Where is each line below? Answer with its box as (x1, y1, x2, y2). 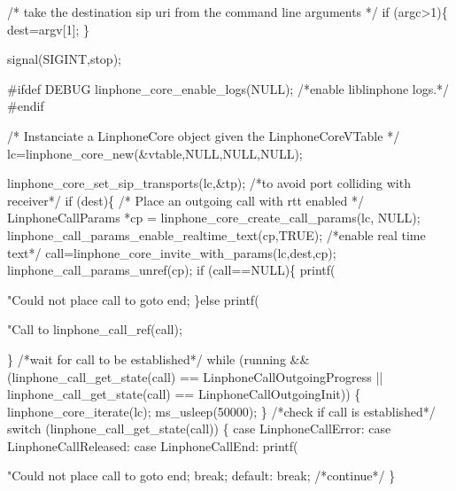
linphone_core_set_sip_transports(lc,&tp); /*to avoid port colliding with (7, 174, 411, 192)
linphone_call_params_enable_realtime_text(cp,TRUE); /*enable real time (7, 225, 426, 244)
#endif (7, 97, 44, 115)
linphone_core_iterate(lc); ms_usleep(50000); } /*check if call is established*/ (7, 401, 436, 420)
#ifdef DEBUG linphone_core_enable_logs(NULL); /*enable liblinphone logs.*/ (7, 79, 450, 97)
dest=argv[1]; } (7, 19, 90, 38)
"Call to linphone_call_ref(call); (7, 320, 182, 339)
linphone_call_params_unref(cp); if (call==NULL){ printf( (7, 261, 336, 279)
